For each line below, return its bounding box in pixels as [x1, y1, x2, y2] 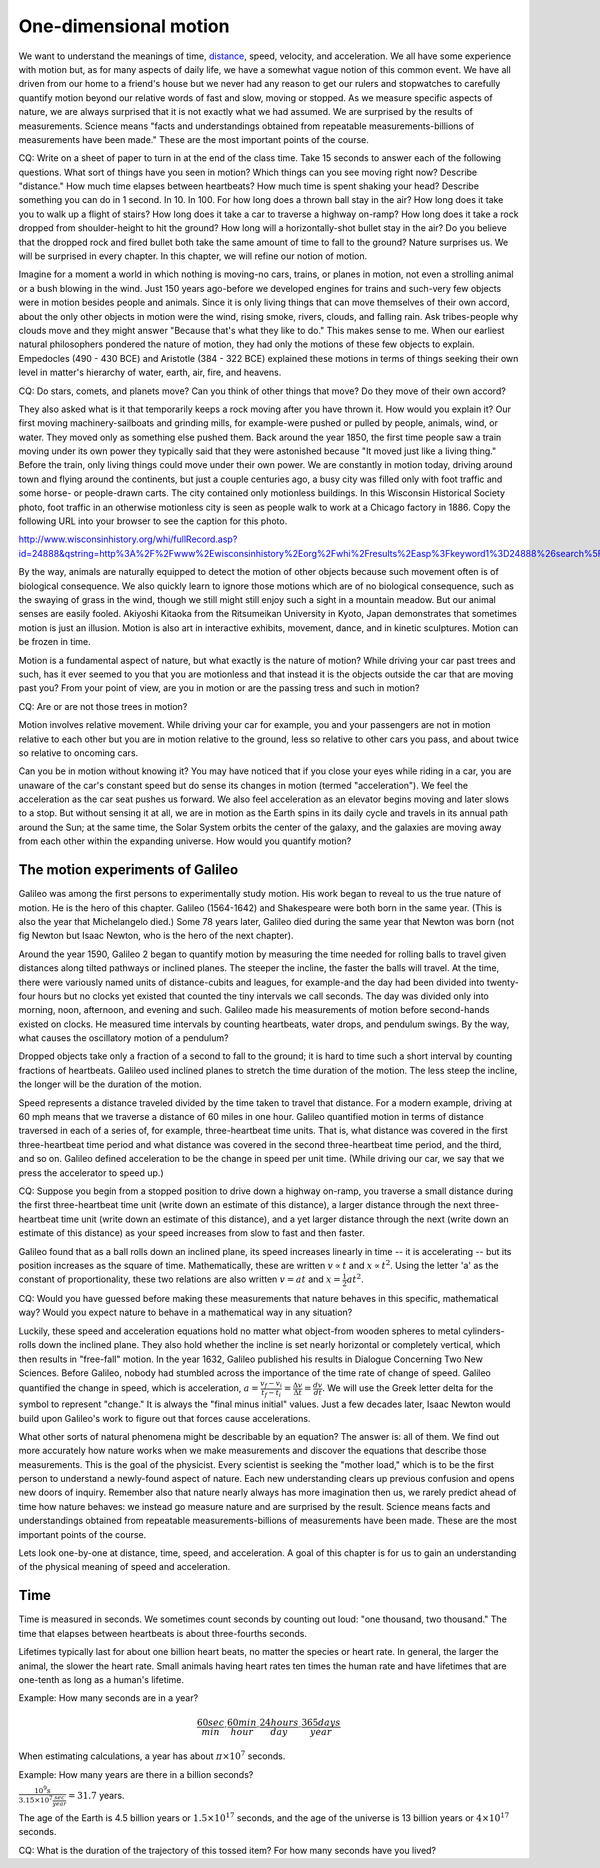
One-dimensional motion [18, 15, 230, 37]
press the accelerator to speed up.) [18, 1166, 164, 1179]
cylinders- [462, 1325, 505, 1337]
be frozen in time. [18, 636, 92, 648]
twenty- [486, 976, 519, 988]
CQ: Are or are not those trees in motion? [18, 700, 188, 712]
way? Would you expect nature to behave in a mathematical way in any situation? [18, 1306, 353, 1319]
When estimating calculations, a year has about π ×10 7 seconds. [18, 1749, 286, 1762]
